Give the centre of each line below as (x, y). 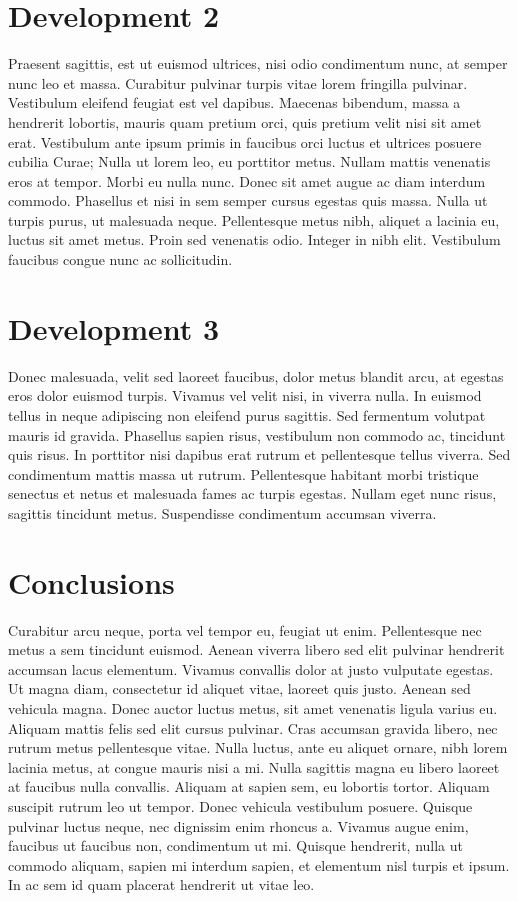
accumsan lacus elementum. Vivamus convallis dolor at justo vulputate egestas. (251, 668)
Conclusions (91, 581)
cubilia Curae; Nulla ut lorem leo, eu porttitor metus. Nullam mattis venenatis (249, 161)
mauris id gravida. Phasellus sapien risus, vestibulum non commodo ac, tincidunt (257, 434)
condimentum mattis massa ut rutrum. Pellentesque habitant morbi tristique (243, 473)
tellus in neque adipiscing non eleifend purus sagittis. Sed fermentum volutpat (247, 414)
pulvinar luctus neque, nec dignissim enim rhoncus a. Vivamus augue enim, (238, 825)
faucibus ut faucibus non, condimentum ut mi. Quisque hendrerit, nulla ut (235, 845)
